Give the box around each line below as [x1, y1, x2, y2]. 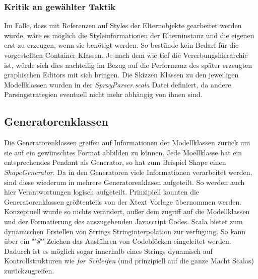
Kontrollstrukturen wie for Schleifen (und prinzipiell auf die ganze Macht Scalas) [4, 255, 254, 266]
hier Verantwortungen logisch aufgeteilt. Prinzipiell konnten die [4, 187, 200, 197]
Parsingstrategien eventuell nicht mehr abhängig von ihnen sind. [4, 89, 203, 100]
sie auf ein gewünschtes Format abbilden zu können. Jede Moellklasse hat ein [4, 147, 242, 157]
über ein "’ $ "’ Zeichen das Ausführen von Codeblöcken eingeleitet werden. [4, 236, 231, 246]
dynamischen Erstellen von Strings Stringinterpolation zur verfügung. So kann [4, 226, 246, 236]
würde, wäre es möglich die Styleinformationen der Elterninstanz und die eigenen [4, 30, 254, 40]
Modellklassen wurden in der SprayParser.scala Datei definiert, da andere [4, 79, 231, 89]
